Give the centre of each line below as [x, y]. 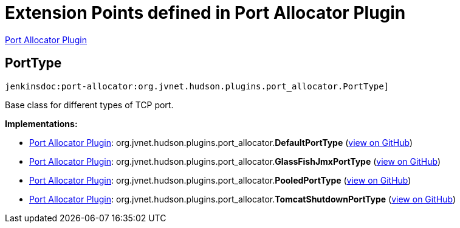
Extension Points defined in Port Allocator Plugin [205, 13]
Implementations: [41, 123]
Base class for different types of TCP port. [89, 105]
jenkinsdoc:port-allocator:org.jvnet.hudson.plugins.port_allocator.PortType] [197, 86]
